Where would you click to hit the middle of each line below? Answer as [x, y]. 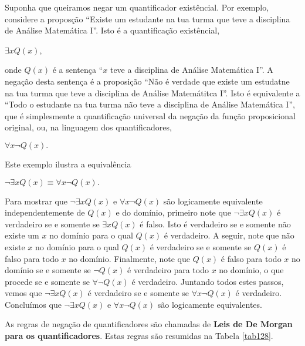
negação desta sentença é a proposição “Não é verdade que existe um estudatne [147, 81]
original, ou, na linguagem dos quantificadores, [88, 127]
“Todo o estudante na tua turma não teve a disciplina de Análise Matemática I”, [150, 104]
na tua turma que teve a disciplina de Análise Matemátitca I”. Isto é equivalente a [152, 93]
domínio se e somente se [48, 270]
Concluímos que [33, 304]
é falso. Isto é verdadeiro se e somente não [215, 224]
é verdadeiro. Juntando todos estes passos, [208, 281]
